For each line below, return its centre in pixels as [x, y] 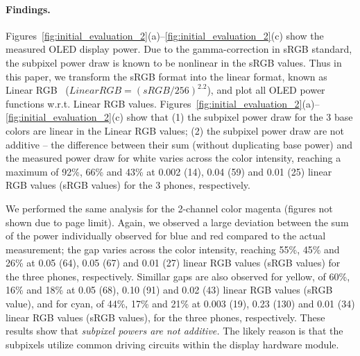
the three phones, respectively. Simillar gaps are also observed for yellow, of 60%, [178, 276]
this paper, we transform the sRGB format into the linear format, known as [166, 76]
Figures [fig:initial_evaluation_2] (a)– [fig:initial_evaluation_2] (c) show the [165, 35]
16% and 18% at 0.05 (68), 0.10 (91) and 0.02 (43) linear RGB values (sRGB [169, 290]
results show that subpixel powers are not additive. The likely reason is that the [174, 331]
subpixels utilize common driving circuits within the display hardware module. [172, 344]
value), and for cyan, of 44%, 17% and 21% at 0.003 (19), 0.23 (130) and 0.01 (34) [180, 304]
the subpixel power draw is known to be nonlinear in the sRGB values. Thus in [174, 62]
